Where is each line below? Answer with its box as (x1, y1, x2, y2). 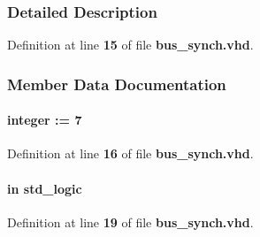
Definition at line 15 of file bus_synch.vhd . (7, 35, 254, 54)
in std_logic (7, 179, 82, 197)
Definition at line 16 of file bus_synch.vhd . (7, 144, 254, 163)
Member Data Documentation (7, 73, 226, 95)
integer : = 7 (7, 111, 82, 129)
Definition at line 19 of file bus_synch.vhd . (7, 212, 254, 231)
